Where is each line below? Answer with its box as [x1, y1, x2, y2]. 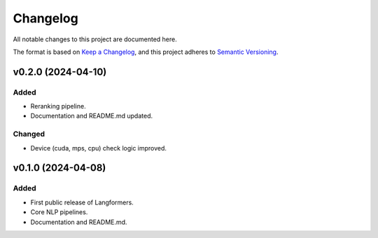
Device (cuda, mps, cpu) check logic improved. [30, 143, 167, 152]
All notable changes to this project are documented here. [13, 35, 178, 43]
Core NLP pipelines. [30, 208, 88, 216]
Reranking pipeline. [30, 102, 87, 111]
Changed [13, 129, 45, 139]
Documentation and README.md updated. [30, 112, 153, 120]
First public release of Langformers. [30, 198, 134, 206]
